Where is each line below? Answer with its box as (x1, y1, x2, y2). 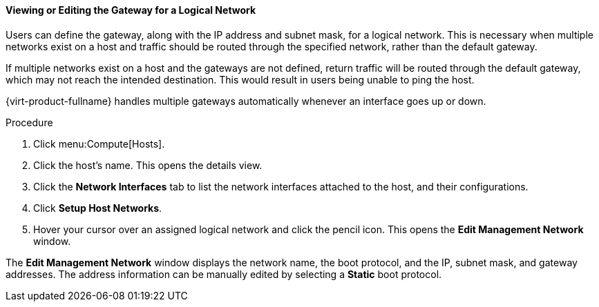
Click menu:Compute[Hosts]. (33, 137, 165, 150)
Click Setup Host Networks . (33, 201, 162, 214)
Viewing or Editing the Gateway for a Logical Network (6, 4, 256, 16)
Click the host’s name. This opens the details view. (33, 159, 263, 171)
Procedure (6, 116, 53, 128)
